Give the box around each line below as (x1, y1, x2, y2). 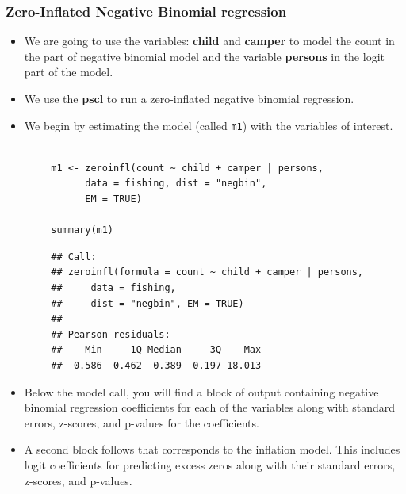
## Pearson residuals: (51, 328, 170, 340)
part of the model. (24, 63, 113, 80)
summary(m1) (51, 224, 114, 236)
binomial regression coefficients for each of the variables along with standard (24, 399, 396, 415)
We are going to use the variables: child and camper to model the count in (24, 33, 395, 49)
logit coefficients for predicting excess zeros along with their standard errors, (24, 456, 396, 473)
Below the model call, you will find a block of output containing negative (24, 383, 379, 400)
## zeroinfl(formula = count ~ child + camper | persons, (51, 266, 364, 278)
